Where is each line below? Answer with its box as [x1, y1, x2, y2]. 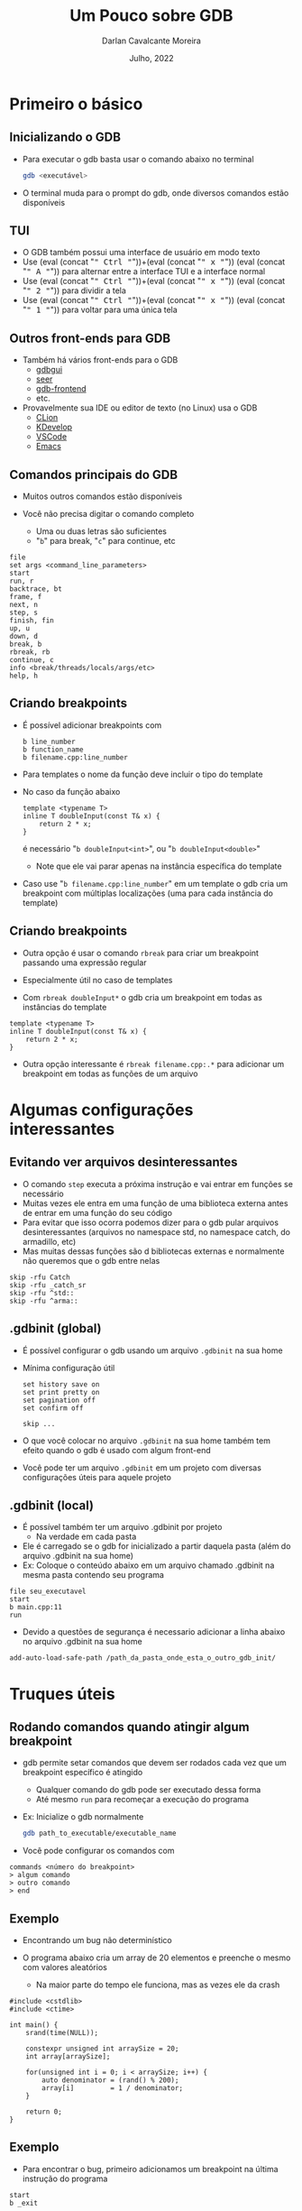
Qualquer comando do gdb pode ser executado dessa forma [35, 1784, 261, 1795]
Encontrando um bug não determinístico [22, 1935, 173, 1945]
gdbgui [35, 364, 63, 375]
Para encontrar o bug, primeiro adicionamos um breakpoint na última [22, 2163, 279, 2174]
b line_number [22, 737, 76, 746]
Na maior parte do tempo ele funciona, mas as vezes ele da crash [35, 1979, 280, 1990]
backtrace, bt [9, 585, 63, 594]
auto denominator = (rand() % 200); [41, 2076, 179, 2085]
